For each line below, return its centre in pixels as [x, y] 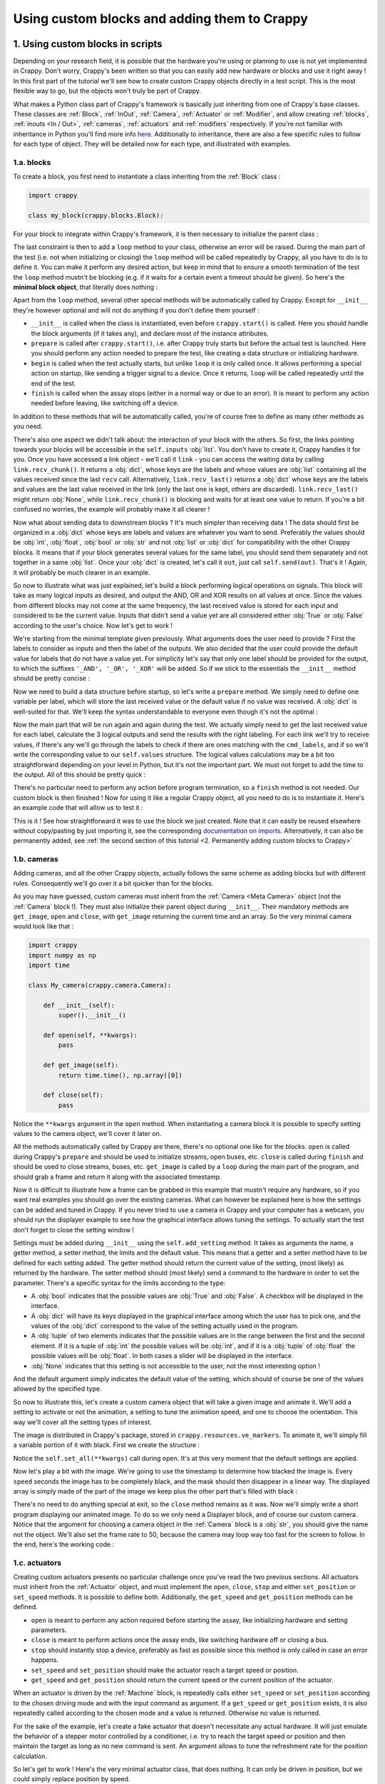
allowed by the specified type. [57, 1389]
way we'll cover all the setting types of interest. [83, 1422]
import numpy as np [62, 955]
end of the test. [53, 383]
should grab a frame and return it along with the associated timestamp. [117, 1177]
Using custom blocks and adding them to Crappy [160, 19]
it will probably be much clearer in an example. [82, 572]
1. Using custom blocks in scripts [88, 44]
